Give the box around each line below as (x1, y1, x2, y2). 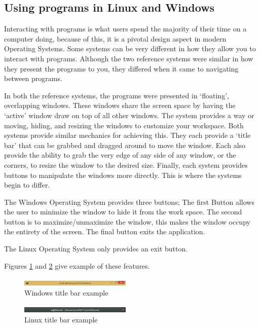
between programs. (4, 73, 62, 84)
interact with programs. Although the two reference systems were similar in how (4, 53, 253, 63)
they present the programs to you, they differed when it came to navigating (4, 63, 239, 74)
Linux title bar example (24, 314, 98, 325)
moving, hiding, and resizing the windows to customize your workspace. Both (4, 120, 244, 130)
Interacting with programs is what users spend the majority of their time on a (4, 23, 247, 34)
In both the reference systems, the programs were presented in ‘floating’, (4, 90, 229, 100)
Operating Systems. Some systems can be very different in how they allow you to (4, 43, 256, 54)
